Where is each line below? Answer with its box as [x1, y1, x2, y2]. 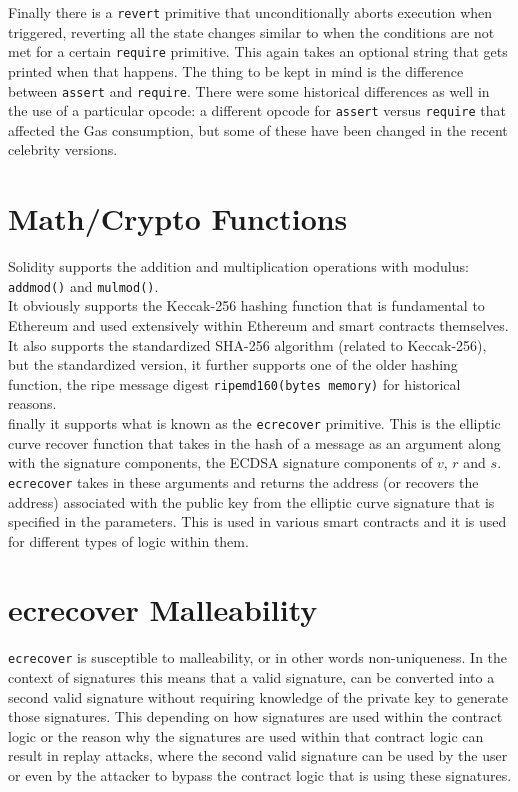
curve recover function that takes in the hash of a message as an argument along [8, 432, 501, 453]
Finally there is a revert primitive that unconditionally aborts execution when [8, 2, 493, 22]
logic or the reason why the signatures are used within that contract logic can [8, 725, 484, 746]
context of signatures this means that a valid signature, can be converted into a [8, 667, 495, 688]
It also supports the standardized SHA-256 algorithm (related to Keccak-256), [8, 334, 487, 355]
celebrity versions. [8, 139, 118, 160]
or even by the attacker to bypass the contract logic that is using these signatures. [8, 765, 512, 786]
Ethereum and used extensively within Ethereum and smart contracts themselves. [8, 314, 509, 335]
